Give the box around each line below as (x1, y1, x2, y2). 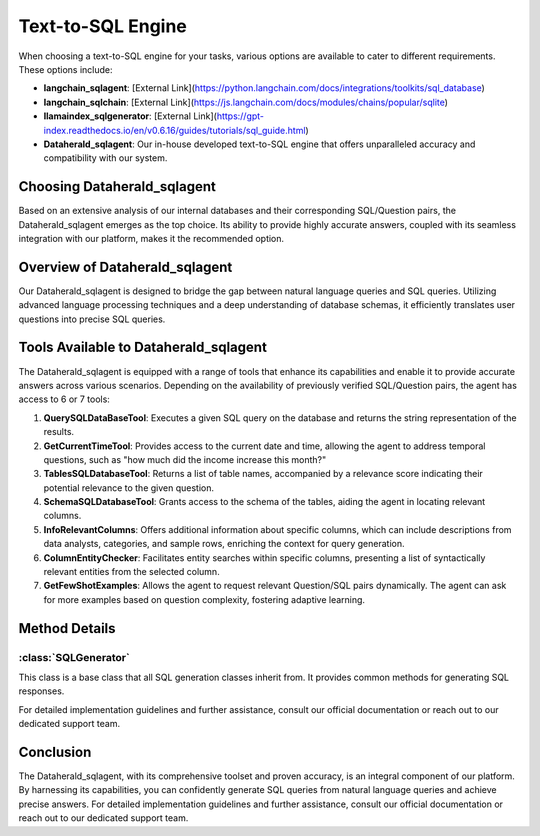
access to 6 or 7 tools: (18, 393, 110, 405)
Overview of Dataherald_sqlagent (18, 258, 233, 275)
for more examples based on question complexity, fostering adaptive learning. (43, 593, 365, 605)
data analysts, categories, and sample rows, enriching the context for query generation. (43, 538, 405, 550)
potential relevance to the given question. (43, 481, 215, 494)
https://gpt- (216, 110, 265, 122)
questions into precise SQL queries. (18, 313, 166, 325)
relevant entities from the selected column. (43, 566, 220, 578)
